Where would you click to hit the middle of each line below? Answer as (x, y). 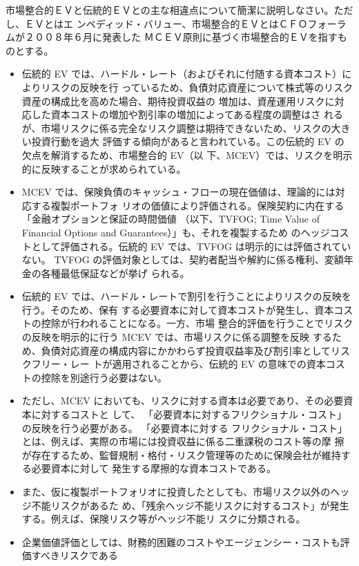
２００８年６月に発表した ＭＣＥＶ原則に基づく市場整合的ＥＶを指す (181, 37)
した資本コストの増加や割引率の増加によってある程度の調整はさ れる (187, 114)
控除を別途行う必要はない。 (104, 377)
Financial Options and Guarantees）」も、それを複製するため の (161, 232)
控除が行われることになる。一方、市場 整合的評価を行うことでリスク (197, 323)
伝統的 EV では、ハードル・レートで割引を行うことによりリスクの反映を (186, 296)
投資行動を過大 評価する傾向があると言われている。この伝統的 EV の (188, 141)
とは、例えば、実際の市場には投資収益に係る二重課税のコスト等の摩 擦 (183, 441)
